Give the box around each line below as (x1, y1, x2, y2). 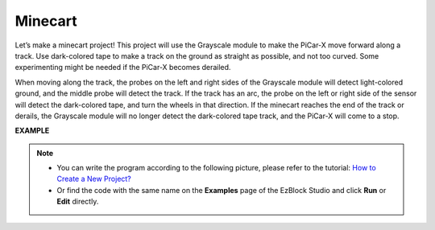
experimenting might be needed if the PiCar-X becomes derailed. (14, 63, 231, 72)
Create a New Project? (56, 174, 132, 184)
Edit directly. (56, 197, 99, 207)
